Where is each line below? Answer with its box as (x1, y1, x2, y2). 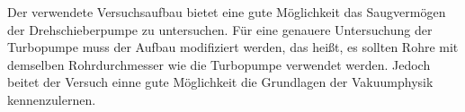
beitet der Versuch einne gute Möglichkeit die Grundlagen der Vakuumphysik (7, 73, 434, 91)
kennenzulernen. (7, 90, 96, 108)
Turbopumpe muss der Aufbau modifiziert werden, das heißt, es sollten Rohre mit (7, 38, 459, 56)
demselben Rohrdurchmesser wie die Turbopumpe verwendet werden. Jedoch (7, 55, 431, 73)
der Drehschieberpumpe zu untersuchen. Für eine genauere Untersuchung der (7, 20, 433, 39)
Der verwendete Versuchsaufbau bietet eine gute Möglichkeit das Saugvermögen (7, 3, 446, 21)
